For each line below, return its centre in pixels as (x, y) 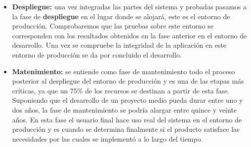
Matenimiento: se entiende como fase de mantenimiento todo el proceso (124, 71)
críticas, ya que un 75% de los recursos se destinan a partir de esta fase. (121, 90)
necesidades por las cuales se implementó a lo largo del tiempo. (107, 138)
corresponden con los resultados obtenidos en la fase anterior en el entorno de (129, 35)
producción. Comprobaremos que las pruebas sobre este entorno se (113, 26)
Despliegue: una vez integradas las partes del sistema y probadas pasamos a (129, 6)
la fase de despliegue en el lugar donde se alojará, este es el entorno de (121, 16)
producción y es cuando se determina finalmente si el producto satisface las (126, 129)
